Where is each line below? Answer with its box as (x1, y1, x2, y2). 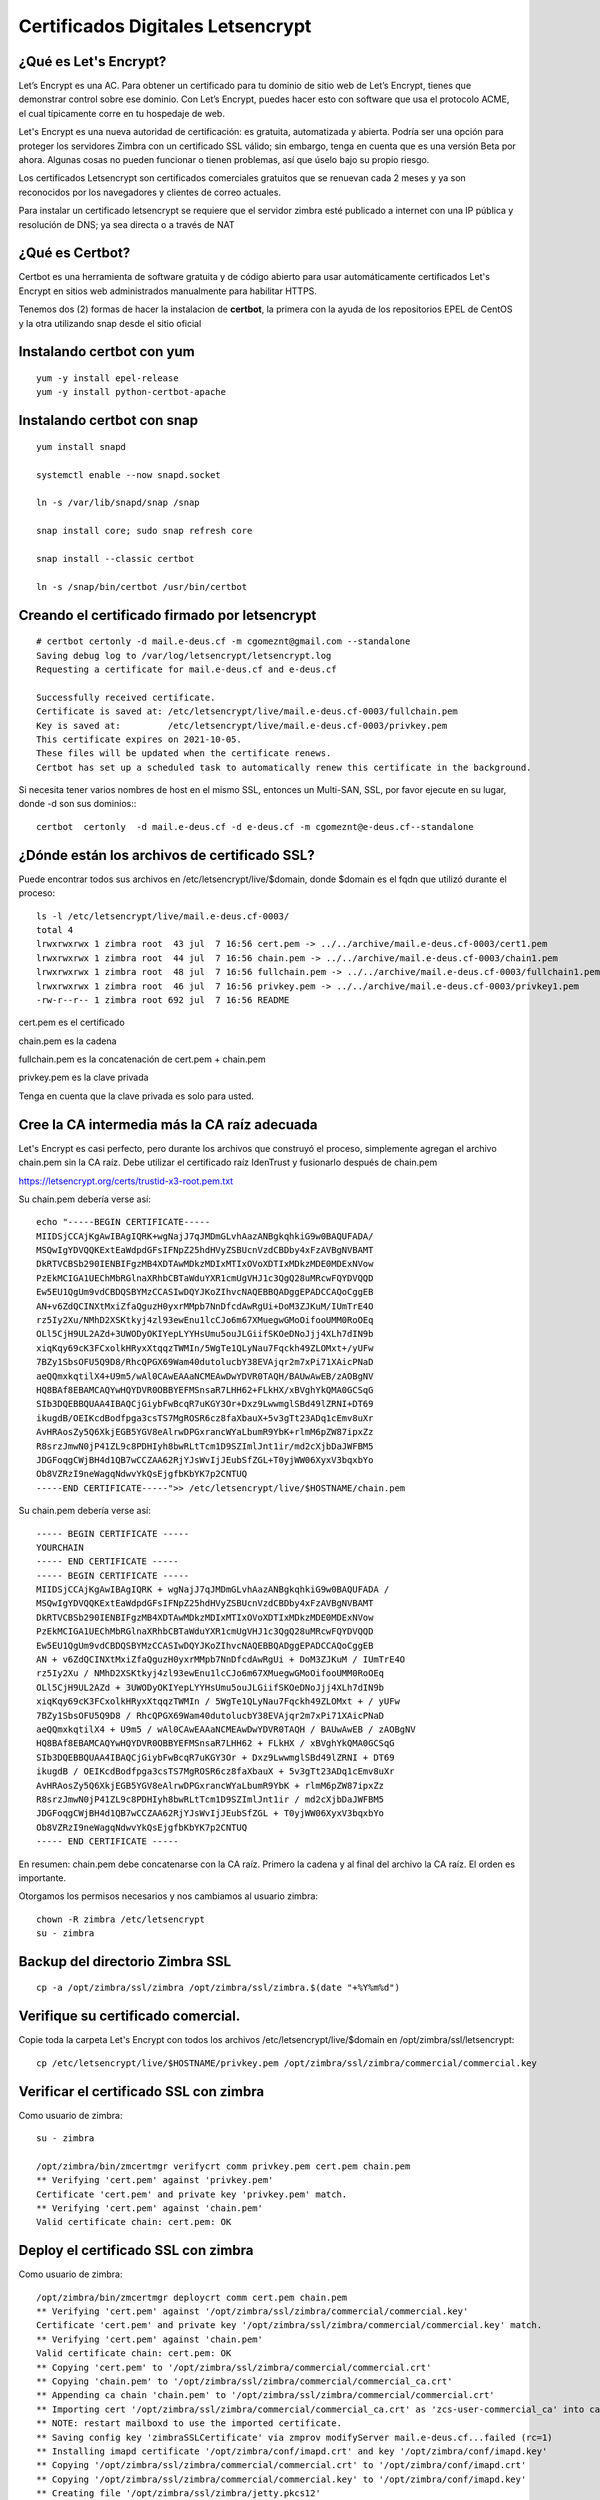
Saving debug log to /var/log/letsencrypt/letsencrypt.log (36, 650, 332, 661)
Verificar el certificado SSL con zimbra (18, 2083, 265, 2100)
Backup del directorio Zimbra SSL (18, 1953, 232, 1970)
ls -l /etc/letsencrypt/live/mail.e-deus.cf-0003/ (36, 910, 290, 922)
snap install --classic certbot (36, 553, 195, 564)
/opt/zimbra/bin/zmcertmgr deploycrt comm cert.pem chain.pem (36, 2291, 348, 2303)
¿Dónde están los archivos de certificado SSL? (18, 846, 315, 864)
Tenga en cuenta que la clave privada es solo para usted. (18, 1090, 255, 1102)
